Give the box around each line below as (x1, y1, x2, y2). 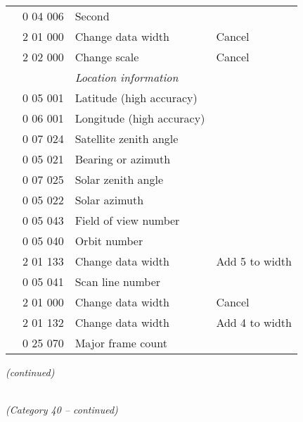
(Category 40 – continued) (6, 402, 118, 417)
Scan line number (75, 273, 161, 290)
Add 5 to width (216, 253, 292, 269)
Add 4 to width (216, 314, 292, 330)
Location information (75, 69, 179, 85)
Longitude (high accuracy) (75, 110, 205, 126)
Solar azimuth (75, 192, 144, 208)
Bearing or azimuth (75, 151, 171, 167)
